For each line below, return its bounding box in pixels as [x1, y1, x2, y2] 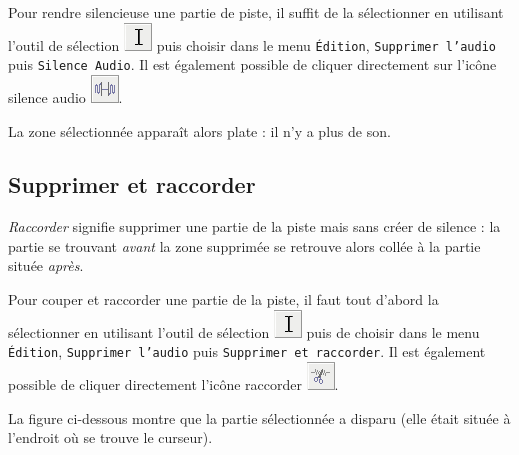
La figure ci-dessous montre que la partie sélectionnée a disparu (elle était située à [8, 407, 511, 428]
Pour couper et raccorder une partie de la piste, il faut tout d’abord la [8, 289, 439, 310]
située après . [8, 255, 84, 276]
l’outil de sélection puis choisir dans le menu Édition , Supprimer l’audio [8, 34, 496, 55]
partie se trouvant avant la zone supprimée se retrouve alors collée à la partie [8, 235, 481, 256]
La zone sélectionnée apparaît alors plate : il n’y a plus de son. [8, 120, 391, 141]
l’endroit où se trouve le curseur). [8, 427, 213, 448]
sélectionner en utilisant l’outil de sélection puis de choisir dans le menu [8, 321, 480, 342]
